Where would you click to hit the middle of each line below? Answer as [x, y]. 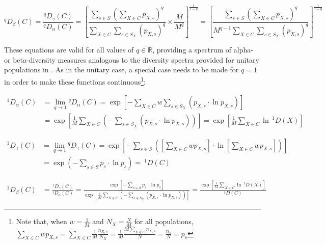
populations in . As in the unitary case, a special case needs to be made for [121, 70]
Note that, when [42, 221]
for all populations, [164, 221]
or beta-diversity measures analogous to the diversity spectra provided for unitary [132, 59]
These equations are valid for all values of [69, 50]
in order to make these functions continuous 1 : [75, 81]
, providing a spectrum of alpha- [203, 50]
